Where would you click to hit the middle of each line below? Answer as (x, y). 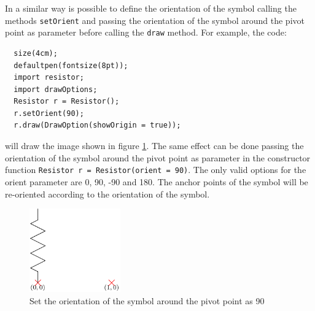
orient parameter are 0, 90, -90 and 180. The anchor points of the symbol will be (157, 181)
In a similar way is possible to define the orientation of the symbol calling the (151, 8)
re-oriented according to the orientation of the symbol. (107, 194)
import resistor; (49, 78)
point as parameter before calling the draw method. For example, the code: (146, 32)
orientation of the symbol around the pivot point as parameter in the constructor (158, 157)
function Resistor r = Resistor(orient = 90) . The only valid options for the (156, 170)
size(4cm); (36, 53)
